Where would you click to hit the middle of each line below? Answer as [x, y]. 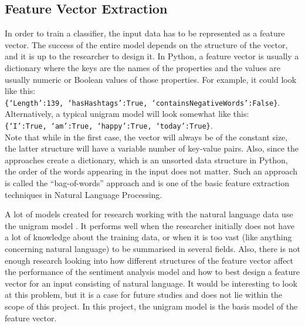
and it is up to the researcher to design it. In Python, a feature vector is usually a [152, 56]
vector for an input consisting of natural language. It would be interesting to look [151, 283]
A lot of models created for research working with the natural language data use [149, 214]
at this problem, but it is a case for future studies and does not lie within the [144, 295]
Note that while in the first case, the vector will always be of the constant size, [146, 137]
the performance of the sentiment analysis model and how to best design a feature [152, 272]
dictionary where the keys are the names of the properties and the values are [143, 67]
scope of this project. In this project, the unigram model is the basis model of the [151, 306]
